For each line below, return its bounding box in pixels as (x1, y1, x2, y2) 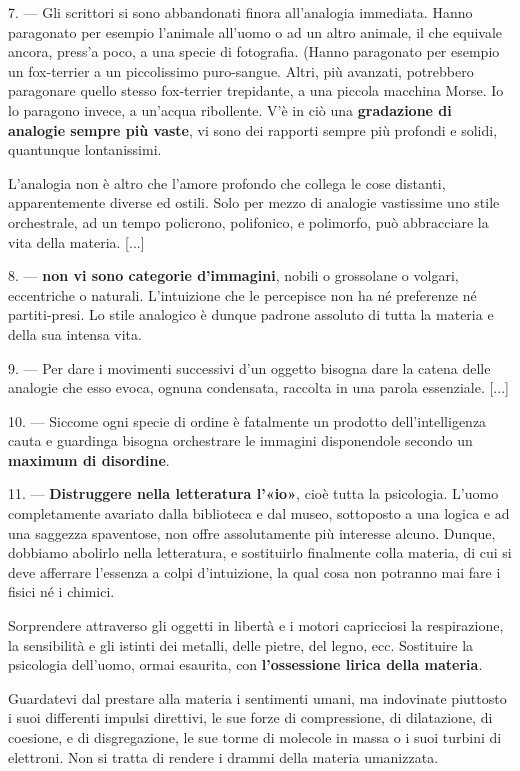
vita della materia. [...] (8, 231, 145, 252)
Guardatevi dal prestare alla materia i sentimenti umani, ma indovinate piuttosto (8, 687, 507, 708)
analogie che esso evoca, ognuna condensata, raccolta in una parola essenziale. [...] (8, 377, 509, 398)
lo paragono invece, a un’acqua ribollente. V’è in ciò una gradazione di (8, 99, 452, 120)
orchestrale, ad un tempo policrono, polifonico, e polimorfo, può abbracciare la (8, 211, 489, 232)
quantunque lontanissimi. (8, 139, 162, 160)
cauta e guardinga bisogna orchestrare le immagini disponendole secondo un (8, 430, 473, 451)
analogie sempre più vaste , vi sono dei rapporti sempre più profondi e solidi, (8, 119, 498, 140)
